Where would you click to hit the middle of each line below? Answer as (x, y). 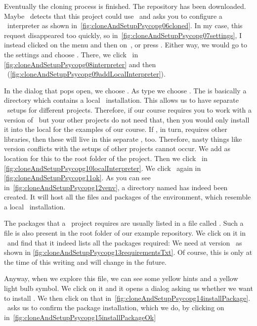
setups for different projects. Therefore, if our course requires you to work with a (129, 109)
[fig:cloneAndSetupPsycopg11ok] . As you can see (77, 178)
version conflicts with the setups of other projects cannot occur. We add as (117, 148)
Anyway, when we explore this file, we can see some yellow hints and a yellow (121, 278)
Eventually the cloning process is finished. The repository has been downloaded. (125, 6)
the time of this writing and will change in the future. (85, 262)
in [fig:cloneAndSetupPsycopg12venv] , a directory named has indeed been (116, 187)
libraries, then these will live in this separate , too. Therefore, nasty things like (123, 139)
